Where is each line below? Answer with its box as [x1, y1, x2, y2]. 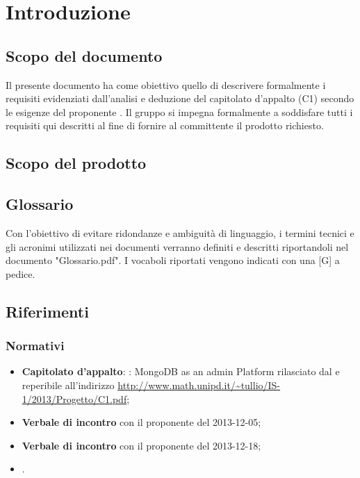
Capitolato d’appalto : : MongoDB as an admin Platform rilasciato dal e [22, 364, 340, 379]
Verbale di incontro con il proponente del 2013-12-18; [22, 438, 261, 452]
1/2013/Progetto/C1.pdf [22, 391, 127, 406]
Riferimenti [6, 300, 89, 322]
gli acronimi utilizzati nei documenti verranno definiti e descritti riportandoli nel [6, 239, 349, 254]
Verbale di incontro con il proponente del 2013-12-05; [22, 415, 261, 429]
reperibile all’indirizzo [22, 377, 115, 392]
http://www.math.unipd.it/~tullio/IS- [117, 377, 281, 392]
